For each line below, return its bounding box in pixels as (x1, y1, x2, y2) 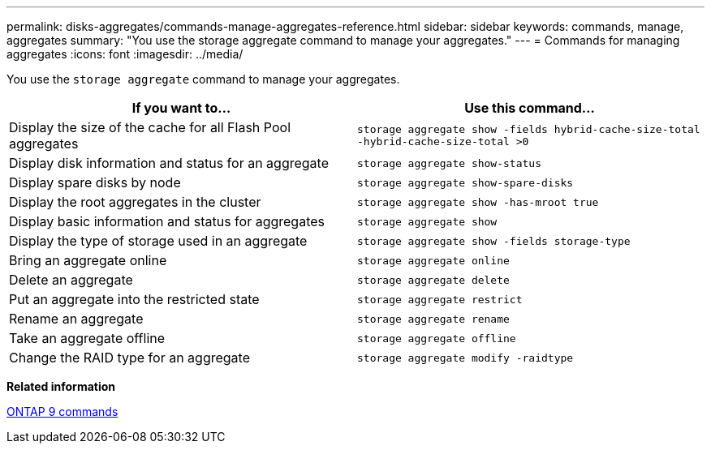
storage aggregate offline (357, 332, 516, 345)
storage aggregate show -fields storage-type (357, 234, 631, 247)
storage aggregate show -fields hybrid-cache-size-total (357, 123, 700, 135)
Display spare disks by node (9, 174, 181, 191)
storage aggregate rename (357, 312, 510, 325)
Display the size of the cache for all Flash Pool (9, 119, 291, 135)
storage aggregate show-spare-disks (357, 176, 574, 189)
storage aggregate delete (357, 273, 510, 286)
